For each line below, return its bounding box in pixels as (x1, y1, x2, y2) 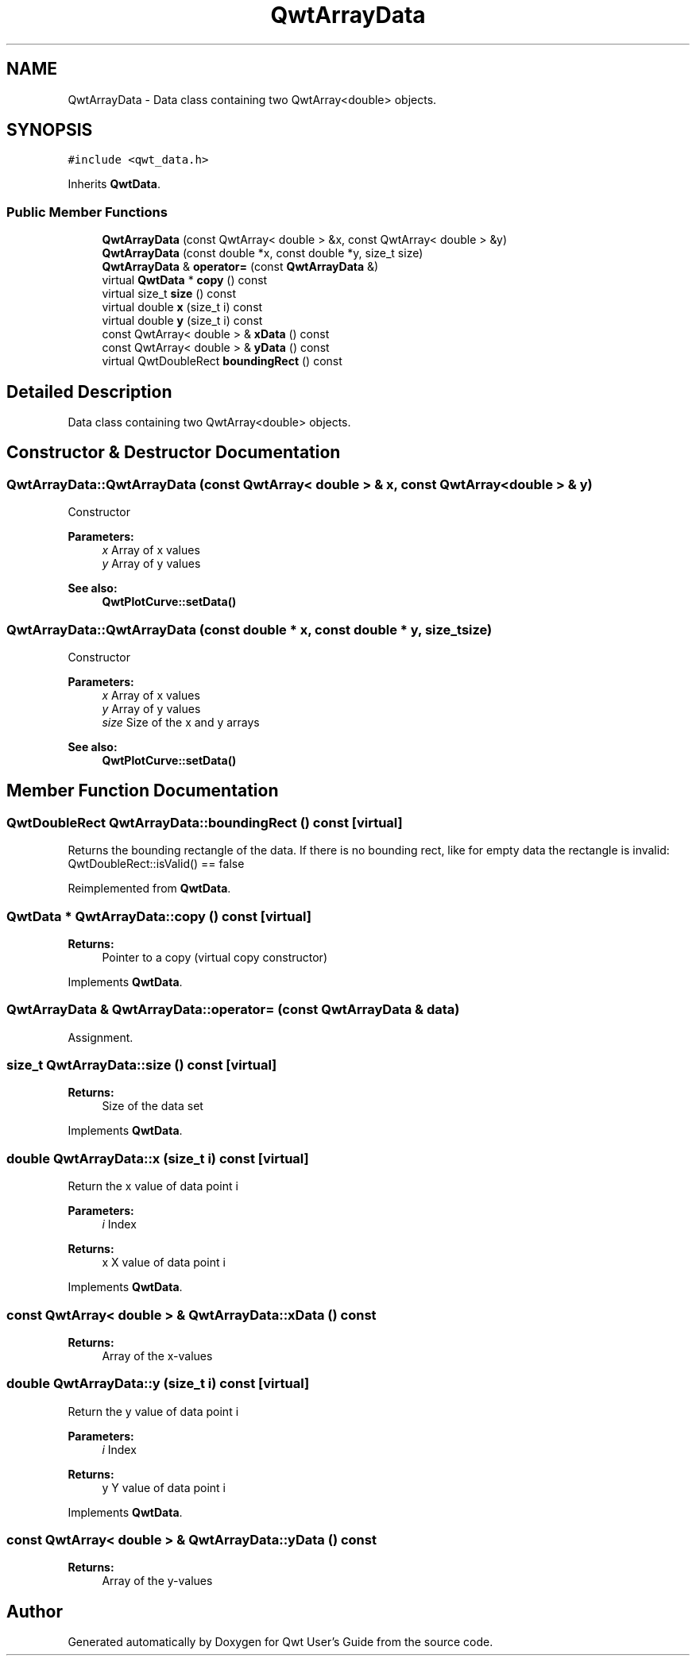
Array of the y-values (102, 1574, 213, 1588)
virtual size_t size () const (102, 287, 237, 301)
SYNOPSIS (6, 120, 93, 141)
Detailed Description (6, 381, 172, 402)
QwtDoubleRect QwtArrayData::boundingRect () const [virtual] (6, 814, 403, 831)
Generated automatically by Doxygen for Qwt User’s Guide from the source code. (68, 1635, 493, 1649)
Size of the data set (102, 1099, 203, 1113)
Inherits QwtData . (68, 177, 160, 191)
